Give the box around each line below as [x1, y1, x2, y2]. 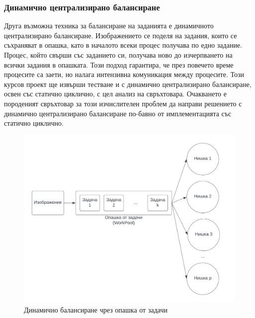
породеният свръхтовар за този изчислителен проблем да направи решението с [4, 98, 242, 108]
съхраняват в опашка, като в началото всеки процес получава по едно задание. [4, 40, 242, 50]
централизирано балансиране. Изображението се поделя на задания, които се [4, 30, 237, 40]
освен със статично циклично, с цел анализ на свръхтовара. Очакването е [4, 88, 227, 99]
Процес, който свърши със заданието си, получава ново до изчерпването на [4, 50, 233, 60]
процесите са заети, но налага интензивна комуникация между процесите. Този [4, 69, 244, 79]
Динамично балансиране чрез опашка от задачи [24, 304, 168, 315]
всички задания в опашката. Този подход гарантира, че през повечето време [4, 59, 234, 70]
